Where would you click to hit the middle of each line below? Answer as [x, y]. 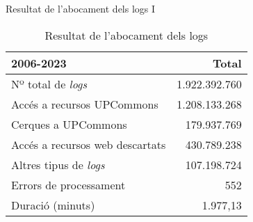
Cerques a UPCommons [69, 124]
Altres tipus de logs [58, 164]
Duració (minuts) [53, 205]
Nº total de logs [49, 84]
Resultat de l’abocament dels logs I [81, 8]
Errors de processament [68, 184]
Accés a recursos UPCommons [85, 104]
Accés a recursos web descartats [89, 144]
